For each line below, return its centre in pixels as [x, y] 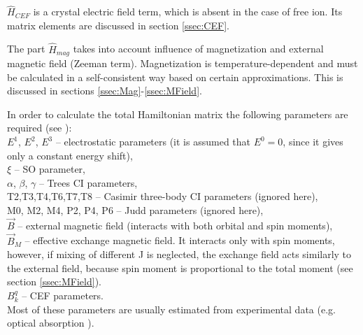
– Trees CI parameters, [88, 182]
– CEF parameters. [63, 295]
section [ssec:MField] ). [54, 281]
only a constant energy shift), [70, 155]
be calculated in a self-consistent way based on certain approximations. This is [175, 77]
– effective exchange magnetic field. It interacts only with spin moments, [180, 240]
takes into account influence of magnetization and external [198, 49]
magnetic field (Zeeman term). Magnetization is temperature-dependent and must [183, 63]
